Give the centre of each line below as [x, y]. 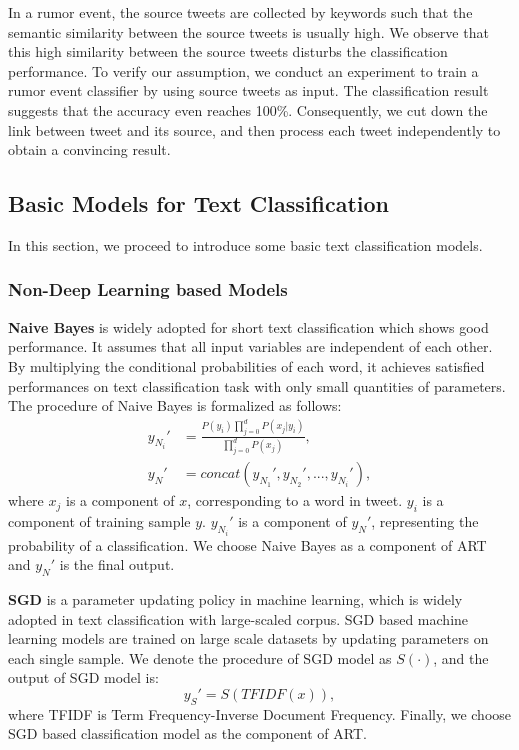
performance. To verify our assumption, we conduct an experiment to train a [243, 70]
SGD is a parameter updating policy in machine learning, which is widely [235, 599]
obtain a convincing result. [89, 149]
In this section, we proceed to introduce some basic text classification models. [245, 244]
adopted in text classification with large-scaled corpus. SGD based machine [238, 618]
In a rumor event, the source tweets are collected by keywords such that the [240, 12]
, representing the [425, 521]
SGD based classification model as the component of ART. [187, 733]
